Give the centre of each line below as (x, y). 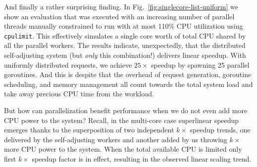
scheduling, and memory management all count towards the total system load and (128, 84)
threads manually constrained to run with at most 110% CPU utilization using (124, 26)
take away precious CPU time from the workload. (79, 94)
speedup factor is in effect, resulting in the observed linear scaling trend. (142, 158)
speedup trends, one (220, 130)
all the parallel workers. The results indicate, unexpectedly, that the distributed (125, 45)
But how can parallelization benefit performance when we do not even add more (126, 110)
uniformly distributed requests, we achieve (68, 64)
